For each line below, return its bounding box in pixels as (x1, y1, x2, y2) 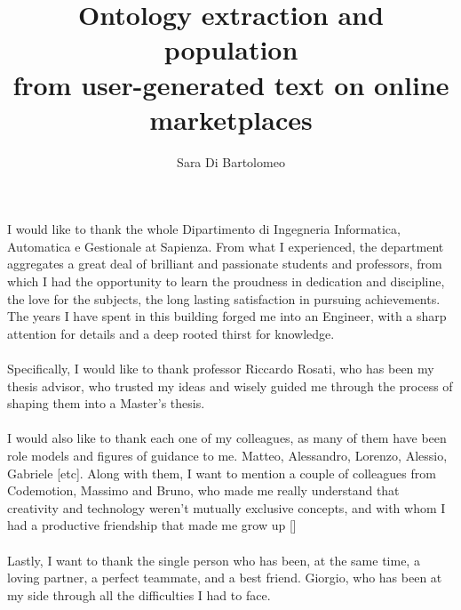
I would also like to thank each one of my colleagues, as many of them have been (7, 429, 447, 447)
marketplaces (149, 100, 313, 137)
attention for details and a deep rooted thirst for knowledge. (7, 324, 335, 342)
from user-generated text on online (12, 66, 449, 102)
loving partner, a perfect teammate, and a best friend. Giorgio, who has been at (7, 568, 442, 587)
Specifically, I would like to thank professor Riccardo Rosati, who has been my (7, 359, 434, 378)
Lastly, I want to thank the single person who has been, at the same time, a (7, 550, 420, 569)
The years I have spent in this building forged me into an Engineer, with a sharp (7, 307, 447, 325)
